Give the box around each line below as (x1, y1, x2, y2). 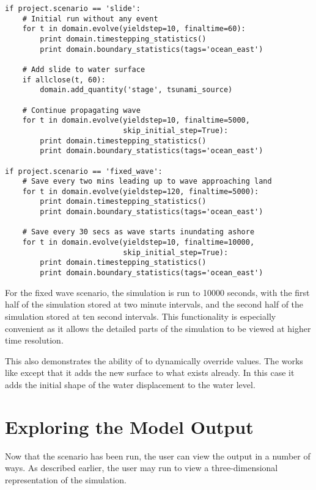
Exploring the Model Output (5, 414, 254, 439)
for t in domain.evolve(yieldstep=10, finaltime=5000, (22, 116, 250, 125)
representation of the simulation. (5, 473, 127, 486)
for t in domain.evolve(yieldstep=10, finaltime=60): (22, 24, 246, 34)
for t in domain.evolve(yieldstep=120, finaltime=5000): (22, 187, 259, 196)
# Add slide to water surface (22, 65, 145, 74)
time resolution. (5, 334, 64, 347)
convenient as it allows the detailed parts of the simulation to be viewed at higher (5, 322, 311, 334)
